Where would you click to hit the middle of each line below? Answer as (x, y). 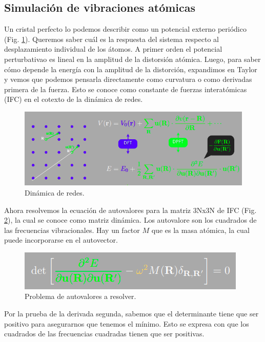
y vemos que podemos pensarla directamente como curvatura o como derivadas (128, 79)
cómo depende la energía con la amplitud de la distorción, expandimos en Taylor (131, 69)
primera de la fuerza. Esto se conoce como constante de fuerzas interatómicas (126, 89)
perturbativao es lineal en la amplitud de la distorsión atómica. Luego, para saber (132, 59)
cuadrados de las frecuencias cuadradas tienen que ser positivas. (104, 334)
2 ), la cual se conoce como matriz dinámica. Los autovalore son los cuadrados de (130, 220)
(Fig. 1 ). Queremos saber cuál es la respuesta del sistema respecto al (111, 39)
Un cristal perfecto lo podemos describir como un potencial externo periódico (125, 29)
